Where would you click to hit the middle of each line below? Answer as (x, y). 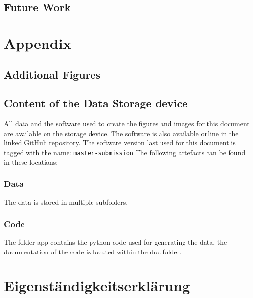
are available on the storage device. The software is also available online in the (121, 133)
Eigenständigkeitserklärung (97, 285)
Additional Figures (52, 74)
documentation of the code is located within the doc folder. (93, 251)
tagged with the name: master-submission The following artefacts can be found (125, 152)
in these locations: (31, 162)
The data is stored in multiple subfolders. (66, 202)
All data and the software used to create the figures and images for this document (127, 124)
